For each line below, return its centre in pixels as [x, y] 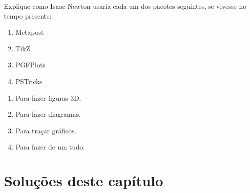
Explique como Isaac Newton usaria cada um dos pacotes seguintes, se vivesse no [125, 6]
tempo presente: [28, 15]
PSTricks [29, 81]
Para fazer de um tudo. [50, 147]
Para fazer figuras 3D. [48, 97]
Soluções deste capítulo [83, 181]
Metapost [30, 32]
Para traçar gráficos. [46, 130]
